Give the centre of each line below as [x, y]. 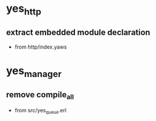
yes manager [34, 72]
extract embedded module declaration [78, 32]
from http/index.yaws [40, 47]
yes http [24, 9]
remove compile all [40, 95]
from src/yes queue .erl [40, 111]
